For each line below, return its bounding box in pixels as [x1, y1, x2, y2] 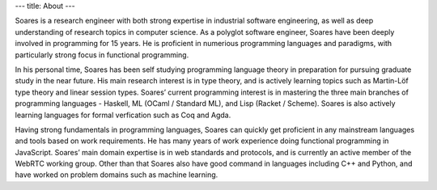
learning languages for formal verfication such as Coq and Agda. [15, 110, 231, 120]
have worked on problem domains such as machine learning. [15, 170, 218, 179]
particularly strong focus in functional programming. [15, 49, 189, 60]
